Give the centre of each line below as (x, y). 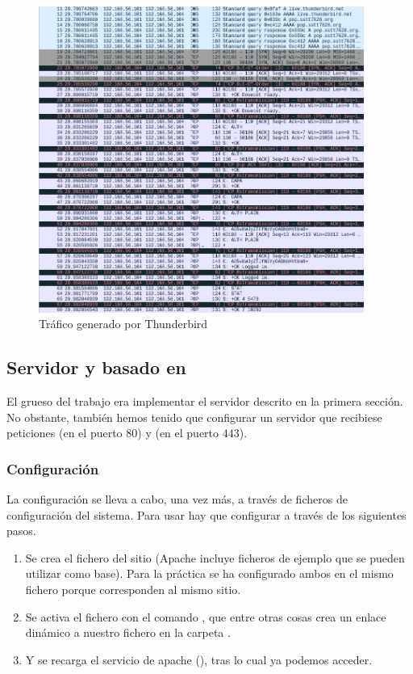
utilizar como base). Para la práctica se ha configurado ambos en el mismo (209, 573)
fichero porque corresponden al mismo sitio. (133, 589)
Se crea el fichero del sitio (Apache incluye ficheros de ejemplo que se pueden (215, 557)
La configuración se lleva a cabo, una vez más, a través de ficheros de (177, 498)
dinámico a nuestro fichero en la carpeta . (128, 632)
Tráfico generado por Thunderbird (123, 324)
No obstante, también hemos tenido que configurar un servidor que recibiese (194, 417)
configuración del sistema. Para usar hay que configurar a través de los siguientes (206, 514)
